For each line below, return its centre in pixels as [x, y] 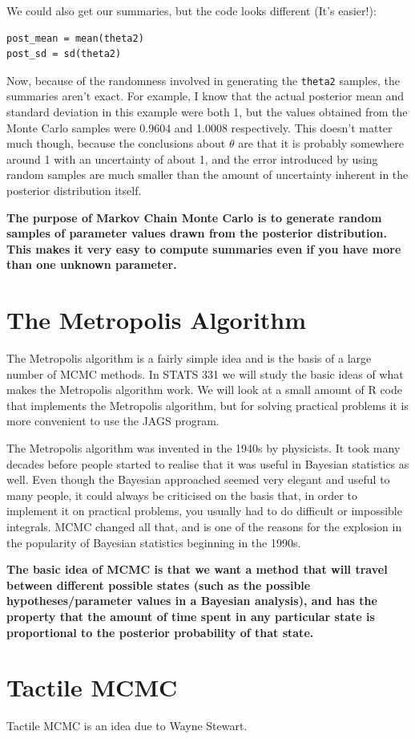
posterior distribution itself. [74, 190]
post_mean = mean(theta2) [75, 38]
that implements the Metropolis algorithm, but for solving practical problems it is [207, 405]
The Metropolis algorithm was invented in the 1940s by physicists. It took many [203, 448]
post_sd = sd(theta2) [64, 54]
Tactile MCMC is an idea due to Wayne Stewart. [127, 726]
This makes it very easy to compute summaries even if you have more [204, 248]
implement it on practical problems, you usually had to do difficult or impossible [204, 511]
